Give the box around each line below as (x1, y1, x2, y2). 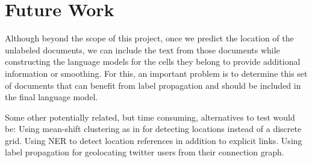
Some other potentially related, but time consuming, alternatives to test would (5, 110, 295, 123)
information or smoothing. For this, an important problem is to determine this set (5, 67, 308, 79)
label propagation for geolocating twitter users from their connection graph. (5, 146, 284, 158)
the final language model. (5, 91, 98, 103)
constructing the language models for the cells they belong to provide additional (5, 55, 301, 68)
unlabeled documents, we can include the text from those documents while (5, 43, 280, 56)
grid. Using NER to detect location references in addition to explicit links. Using (5, 134, 302, 146)
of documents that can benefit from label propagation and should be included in (5, 79, 301, 91)
